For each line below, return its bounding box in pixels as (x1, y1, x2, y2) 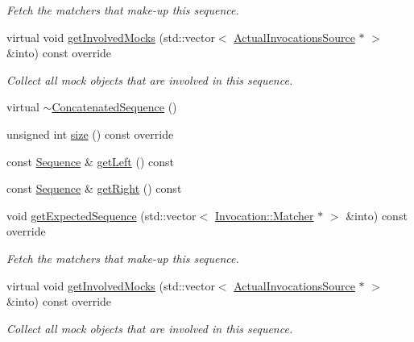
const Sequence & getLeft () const (6, 152, 174, 169)
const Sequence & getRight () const (6, 180, 182, 197)
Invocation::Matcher (214, 206, 314, 223)
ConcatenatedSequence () (52, 98, 177, 115)
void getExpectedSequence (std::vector (6, 206, 197, 223)
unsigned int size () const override (6, 125, 174, 142)
